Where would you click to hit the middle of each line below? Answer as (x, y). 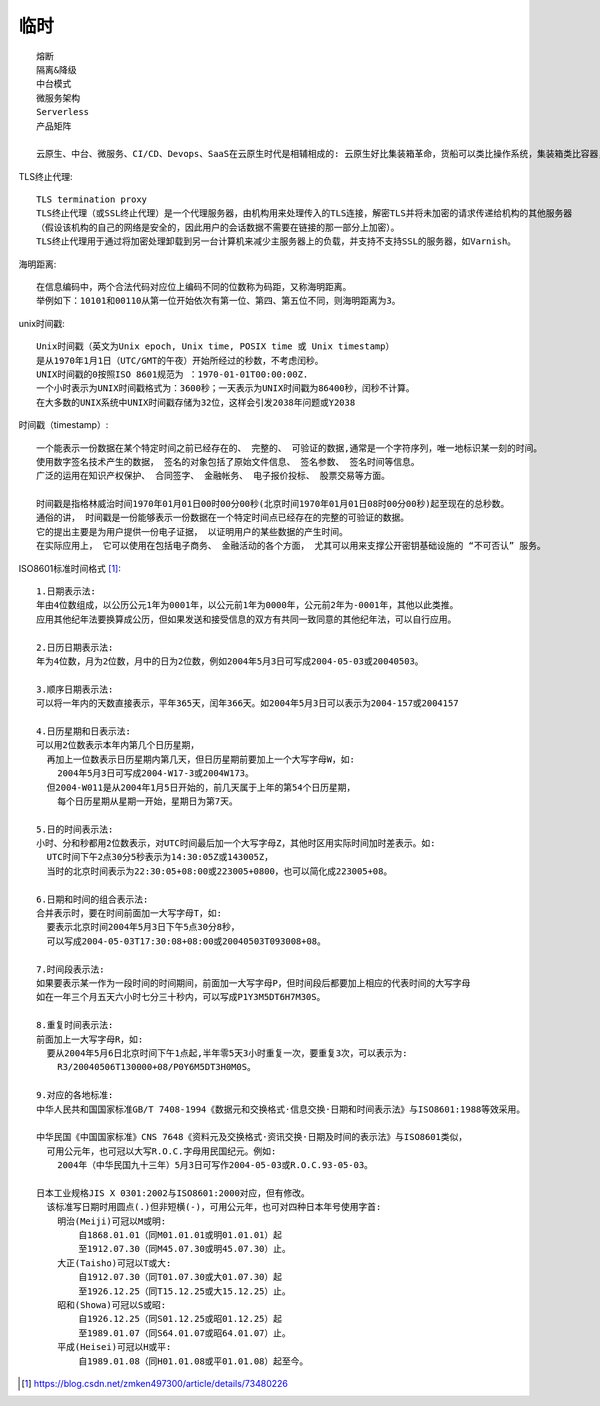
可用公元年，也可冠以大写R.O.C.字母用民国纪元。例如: (161, 1151)
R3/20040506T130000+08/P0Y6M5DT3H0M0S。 (156, 1067)
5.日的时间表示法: (75, 829)
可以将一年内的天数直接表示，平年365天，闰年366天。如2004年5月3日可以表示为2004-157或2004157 (247, 703)
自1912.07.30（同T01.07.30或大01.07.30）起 (180, 1277)
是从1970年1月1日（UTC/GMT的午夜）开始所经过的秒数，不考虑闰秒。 (180, 360)
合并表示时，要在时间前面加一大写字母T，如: (129, 913)
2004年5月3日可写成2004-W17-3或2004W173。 (155, 773)
